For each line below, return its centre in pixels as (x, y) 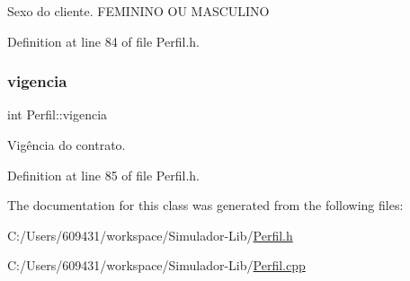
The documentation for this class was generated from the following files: (205, 205)
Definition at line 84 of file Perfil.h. (103, 41)
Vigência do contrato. (67, 145)
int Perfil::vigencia (58, 114)
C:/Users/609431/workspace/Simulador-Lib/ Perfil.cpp (156, 265)
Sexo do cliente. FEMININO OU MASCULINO (138, 11)
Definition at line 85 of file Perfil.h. (103, 175)
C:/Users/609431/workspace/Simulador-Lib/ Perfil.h (150, 235)
